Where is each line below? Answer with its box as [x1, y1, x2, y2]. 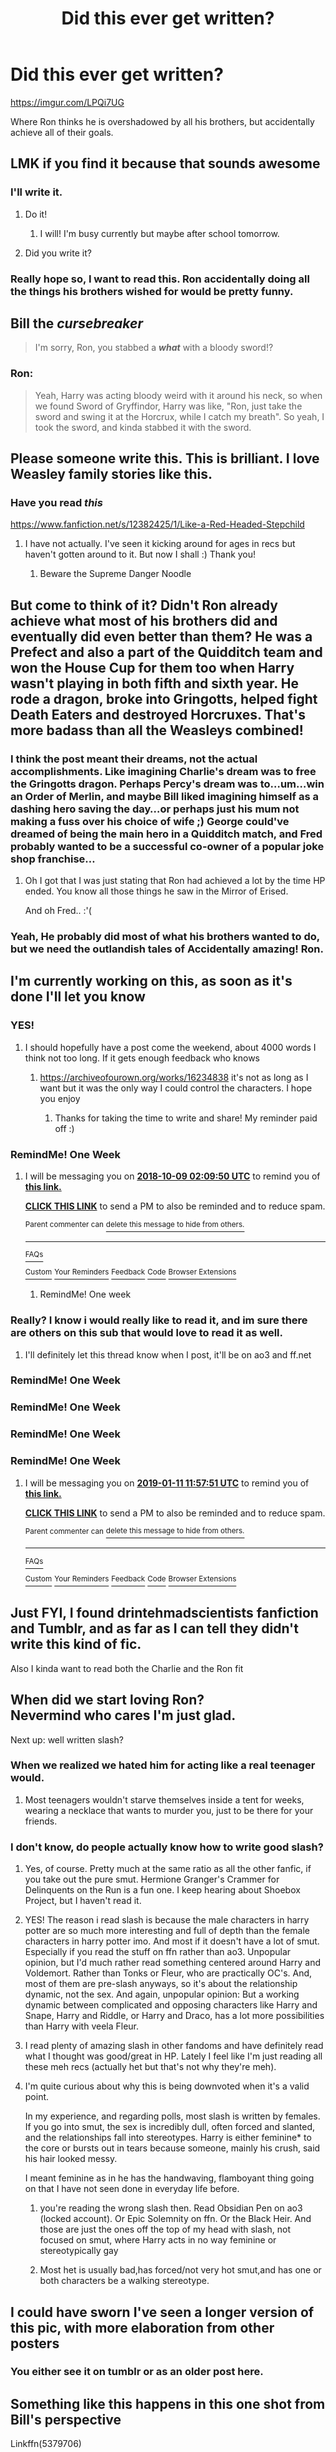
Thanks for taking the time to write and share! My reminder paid [54, 1112, 318, 1124]
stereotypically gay [39, 2245, 119, 2257]
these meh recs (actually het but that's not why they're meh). [24, 2061, 277, 2073]
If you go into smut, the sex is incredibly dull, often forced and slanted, [24, 2121, 316, 2133]
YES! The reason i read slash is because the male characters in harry [24, 1914, 310, 1926]
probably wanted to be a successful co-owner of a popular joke [10, 839, 325, 853]
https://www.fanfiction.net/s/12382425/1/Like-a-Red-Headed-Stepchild [10, 518, 305, 531]
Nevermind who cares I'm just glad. [10, 1707, 237, 1724]
